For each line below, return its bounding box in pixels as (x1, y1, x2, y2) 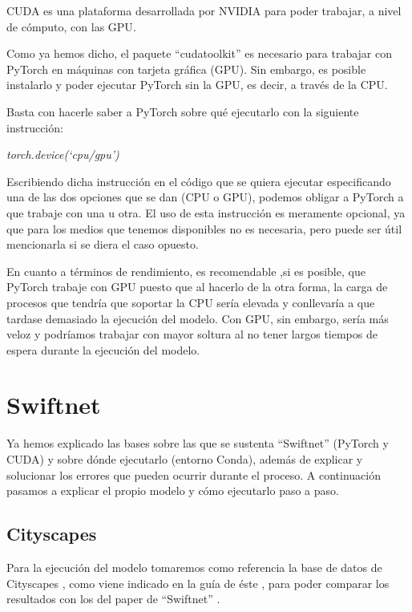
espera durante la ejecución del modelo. (6, 341, 200, 358)
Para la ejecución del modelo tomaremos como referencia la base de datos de (6, 558, 382, 575)
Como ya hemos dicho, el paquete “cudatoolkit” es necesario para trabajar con (6, 45, 393, 62)
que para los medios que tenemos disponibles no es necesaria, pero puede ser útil (6, 220, 402, 237)
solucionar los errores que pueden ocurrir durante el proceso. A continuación (6, 466, 381, 483)
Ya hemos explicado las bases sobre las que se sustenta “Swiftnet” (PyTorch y (6, 435, 389, 452)
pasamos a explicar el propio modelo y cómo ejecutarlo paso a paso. (6, 482, 339, 499)
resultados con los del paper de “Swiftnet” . (6, 590, 220, 607)
